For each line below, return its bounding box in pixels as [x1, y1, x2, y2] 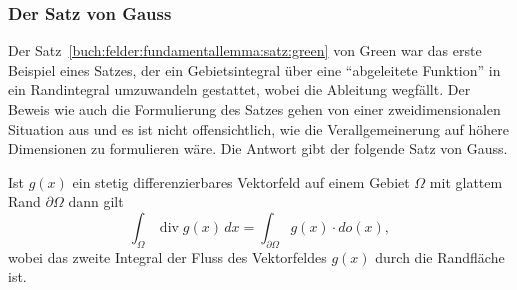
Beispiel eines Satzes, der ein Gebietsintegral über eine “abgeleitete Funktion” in [8, 59, 501, 80]
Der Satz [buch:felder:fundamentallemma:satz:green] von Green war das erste [8, 40, 482, 61]
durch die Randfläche [375, 246, 505, 267]
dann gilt [68, 191, 124, 212]
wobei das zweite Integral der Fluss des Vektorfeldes [8, 246, 327, 267]
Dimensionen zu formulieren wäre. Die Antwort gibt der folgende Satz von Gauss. [8, 138, 508, 159]
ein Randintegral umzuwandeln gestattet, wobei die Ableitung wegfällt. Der [8, 79, 471, 100]
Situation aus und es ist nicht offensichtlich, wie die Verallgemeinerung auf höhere [8, 118, 509, 139]
